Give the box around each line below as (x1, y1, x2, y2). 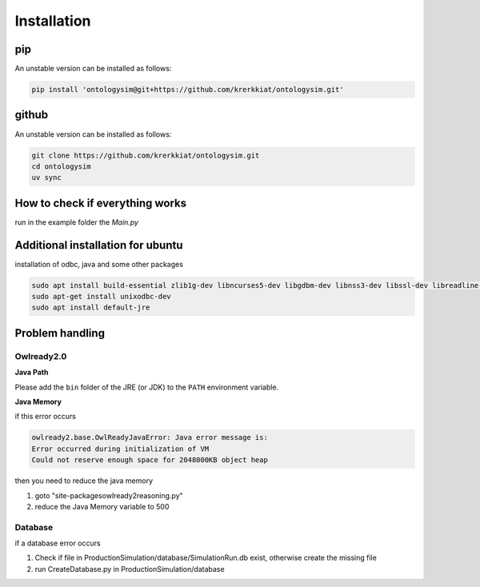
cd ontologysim (31, 162, 91, 171)
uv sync (31, 173, 62, 182)
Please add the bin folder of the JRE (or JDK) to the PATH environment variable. (14, 382, 279, 392)
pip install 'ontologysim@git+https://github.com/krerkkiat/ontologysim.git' (31, 85, 344, 94)
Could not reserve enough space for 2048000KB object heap (31, 456, 268, 465)
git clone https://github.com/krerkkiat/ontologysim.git (31, 150, 260, 160)
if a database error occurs (14, 538, 101, 548)
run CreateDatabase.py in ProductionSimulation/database (34, 564, 225, 573)
